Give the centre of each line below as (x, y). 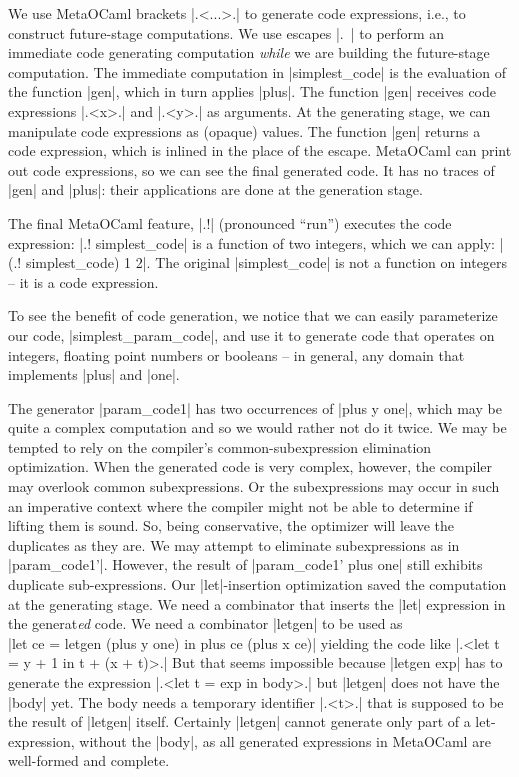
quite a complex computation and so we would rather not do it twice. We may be (257, 427)
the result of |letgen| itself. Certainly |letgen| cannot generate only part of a (239, 721)
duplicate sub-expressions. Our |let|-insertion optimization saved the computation (257, 584)
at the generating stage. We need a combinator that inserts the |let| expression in (257, 603)
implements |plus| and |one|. (94, 374)
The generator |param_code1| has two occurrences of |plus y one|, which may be (255, 407)
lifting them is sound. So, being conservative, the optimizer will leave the (231, 525)
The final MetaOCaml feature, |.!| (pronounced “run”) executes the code (230, 222)
